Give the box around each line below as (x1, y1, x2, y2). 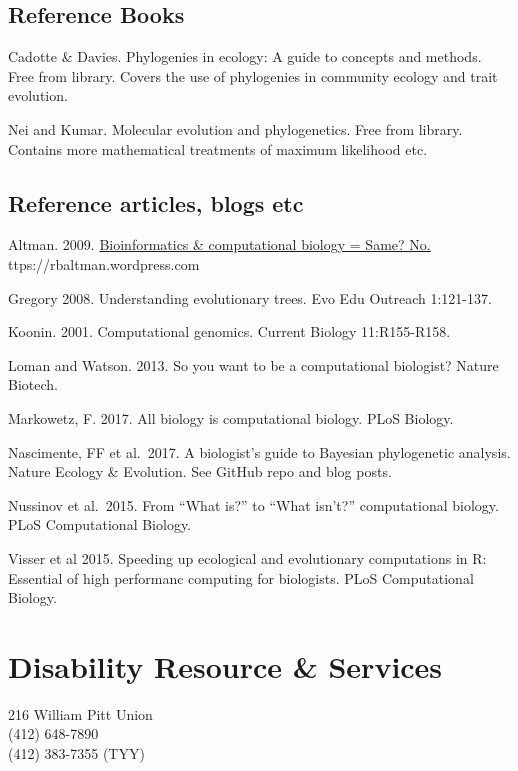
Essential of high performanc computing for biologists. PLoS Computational (8, 567, 474, 588)
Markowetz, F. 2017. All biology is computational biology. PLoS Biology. (8, 407, 454, 428)
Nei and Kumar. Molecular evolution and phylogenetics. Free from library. (8, 118, 463, 139)
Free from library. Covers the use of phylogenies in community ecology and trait (8, 65, 498, 86)
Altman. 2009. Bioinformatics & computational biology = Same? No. (8, 234, 431, 255)
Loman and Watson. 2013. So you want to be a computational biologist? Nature (8, 354, 499, 375)
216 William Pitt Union (8, 703, 153, 724)
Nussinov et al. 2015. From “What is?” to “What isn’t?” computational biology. (8, 494, 499, 515)
